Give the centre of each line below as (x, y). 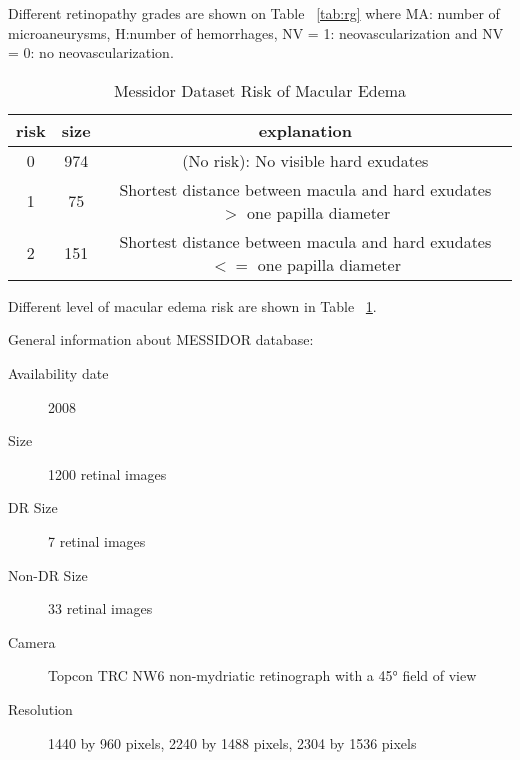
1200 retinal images (107, 473)
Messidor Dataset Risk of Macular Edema (260, 90)
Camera (32, 641)
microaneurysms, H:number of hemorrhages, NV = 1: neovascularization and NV (256, 32)
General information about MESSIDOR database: (161, 339)
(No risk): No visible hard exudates (305, 160)
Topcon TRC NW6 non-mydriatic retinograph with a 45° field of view (262, 675)
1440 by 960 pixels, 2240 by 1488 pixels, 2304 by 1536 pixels (232, 742)
